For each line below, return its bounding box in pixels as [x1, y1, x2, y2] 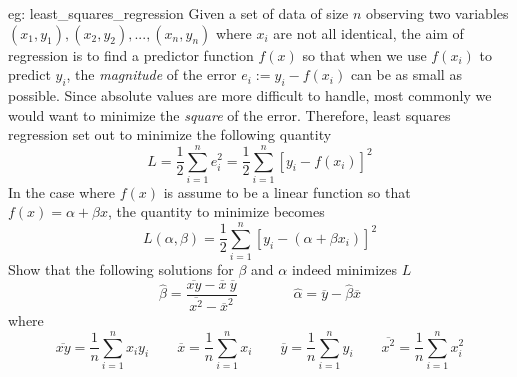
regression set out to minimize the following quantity [8, 124, 332, 145]
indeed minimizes [291, 259, 397, 280]
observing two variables [365, 3, 509, 23]
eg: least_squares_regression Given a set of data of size [8, 3, 349, 23]
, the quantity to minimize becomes [108, 201, 325, 222]
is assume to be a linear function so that [163, 181, 411, 202]
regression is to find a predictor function [8, 44, 254, 65]
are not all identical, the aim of [273, 22, 464, 43]
